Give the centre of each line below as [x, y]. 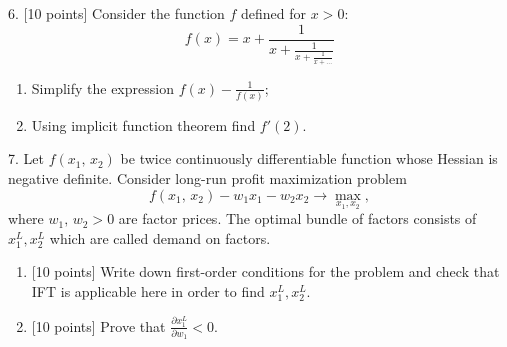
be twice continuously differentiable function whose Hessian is [309, 158]
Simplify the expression [102, 87]
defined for [274, 13]
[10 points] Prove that [98, 325]
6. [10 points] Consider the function [116, 13]
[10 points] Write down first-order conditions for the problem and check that [265, 271]
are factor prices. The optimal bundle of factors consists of [297, 218]
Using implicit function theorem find [143, 124]
